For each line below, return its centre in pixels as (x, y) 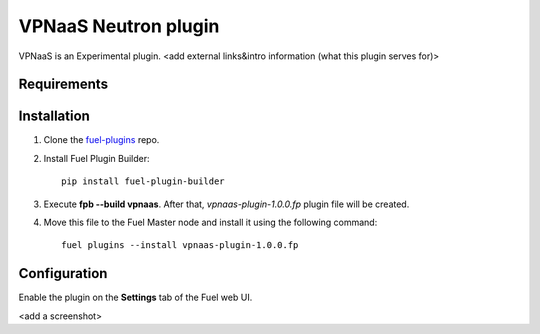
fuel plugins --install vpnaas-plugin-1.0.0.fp (180, 245)
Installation (54, 116)
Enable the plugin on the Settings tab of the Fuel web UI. (135, 297)
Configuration (63, 273)
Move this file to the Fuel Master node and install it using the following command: (210, 222)
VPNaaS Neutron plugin (119, 26)
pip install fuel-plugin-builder (143, 181)
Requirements (63, 84)
